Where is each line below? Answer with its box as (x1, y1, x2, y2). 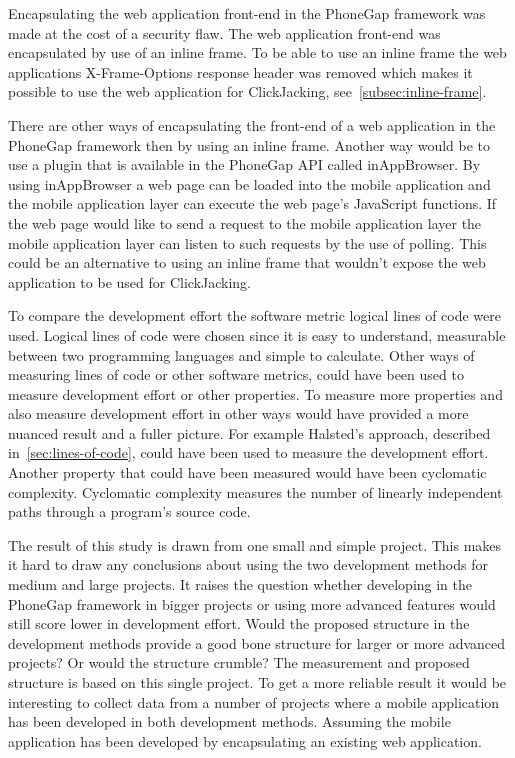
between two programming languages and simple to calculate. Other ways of (8, 344, 475, 365)
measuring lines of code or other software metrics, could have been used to (8, 364, 464, 385)
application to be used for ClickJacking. (8, 271, 251, 292)
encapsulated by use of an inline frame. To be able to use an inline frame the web (8, 42, 507, 63)
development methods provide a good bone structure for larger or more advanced (8, 632, 506, 653)
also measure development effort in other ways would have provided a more (8, 403, 469, 424)
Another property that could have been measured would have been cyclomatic (8, 462, 487, 483)
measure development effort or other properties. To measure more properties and (8, 383, 503, 404)
